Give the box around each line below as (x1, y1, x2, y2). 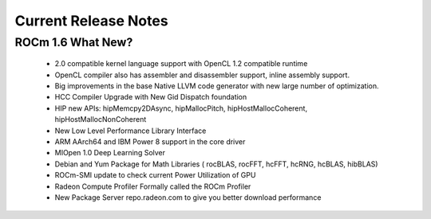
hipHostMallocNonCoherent (54, 115, 147, 124)
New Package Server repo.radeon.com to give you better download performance (54, 192, 322, 202)
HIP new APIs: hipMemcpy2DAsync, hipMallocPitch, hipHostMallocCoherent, (54, 104, 307, 113)
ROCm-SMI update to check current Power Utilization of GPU (54, 170, 256, 180)
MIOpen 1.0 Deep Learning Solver (54, 148, 166, 158)
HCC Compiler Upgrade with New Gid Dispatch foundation (54, 92, 247, 102)
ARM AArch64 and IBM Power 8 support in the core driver (54, 136, 246, 147)
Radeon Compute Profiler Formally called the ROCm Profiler (54, 182, 251, 191)
